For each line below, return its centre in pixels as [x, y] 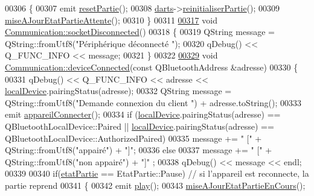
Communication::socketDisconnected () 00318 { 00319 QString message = [140, 32]
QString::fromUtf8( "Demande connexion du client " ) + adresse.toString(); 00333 [153, 102]
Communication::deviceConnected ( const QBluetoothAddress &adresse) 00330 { [152, 67]
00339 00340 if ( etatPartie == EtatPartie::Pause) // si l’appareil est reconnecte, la [157, 173]
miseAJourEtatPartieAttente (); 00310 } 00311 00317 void [111, 20]
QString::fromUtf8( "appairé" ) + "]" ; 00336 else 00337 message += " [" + [139, 150]
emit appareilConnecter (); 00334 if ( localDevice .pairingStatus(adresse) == [143, 114]
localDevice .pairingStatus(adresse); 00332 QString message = [118, 91]
